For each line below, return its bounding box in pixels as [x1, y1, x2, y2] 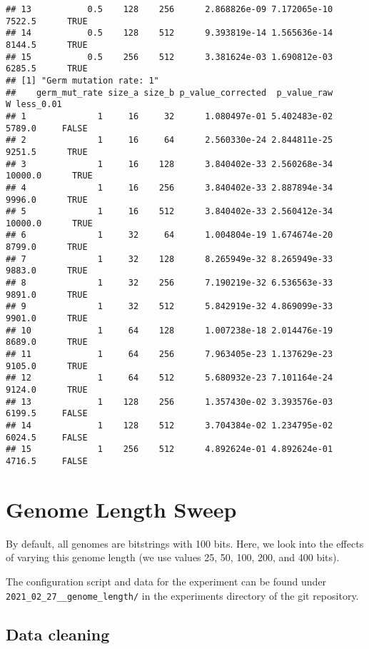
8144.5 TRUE [6, 39, 88, 50]
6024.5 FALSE [6, 432, 88, 443]
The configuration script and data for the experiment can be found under [6, 573, 327, 588]
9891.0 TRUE [6, 289, 88, 300]
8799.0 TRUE [6, 242, 88, 253]
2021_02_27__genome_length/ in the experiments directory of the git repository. [6, 588, 359, 603]
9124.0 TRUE [6, 385, 88, 395]
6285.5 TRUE [6, 64, 88, 74]
